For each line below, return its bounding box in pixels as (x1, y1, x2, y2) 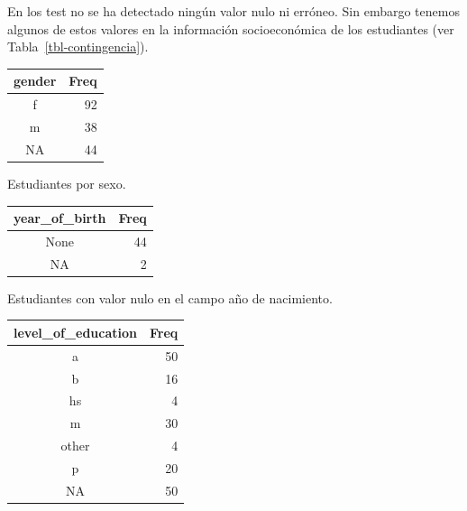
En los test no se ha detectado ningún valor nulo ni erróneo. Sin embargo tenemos (7, 2, 460, 20)
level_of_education (14, 322, 138, 341)
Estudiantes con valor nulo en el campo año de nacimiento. (7, 288, 333, 307)
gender (14, 71, 57, 90)
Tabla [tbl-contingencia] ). (7, 37, 149, 56)
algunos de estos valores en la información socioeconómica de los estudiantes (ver (7, 19, 454, 38)
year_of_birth (14, 209, 106, 227)
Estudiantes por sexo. (7, 173, 126, 192)
